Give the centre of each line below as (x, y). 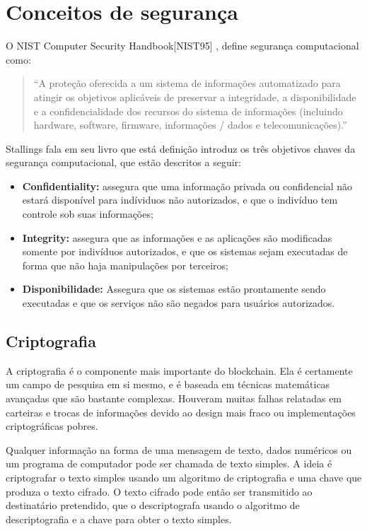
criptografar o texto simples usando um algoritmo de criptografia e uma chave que (184, 477)
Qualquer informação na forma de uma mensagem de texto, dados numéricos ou (179, 449)
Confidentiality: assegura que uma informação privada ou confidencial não (187, 186)
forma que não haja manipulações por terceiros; (126, 265)
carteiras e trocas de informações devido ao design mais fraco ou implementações (181, 412)
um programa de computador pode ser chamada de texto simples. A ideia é (169, 463)
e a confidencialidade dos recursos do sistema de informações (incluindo (188, 111)
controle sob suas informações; (88, 214)
